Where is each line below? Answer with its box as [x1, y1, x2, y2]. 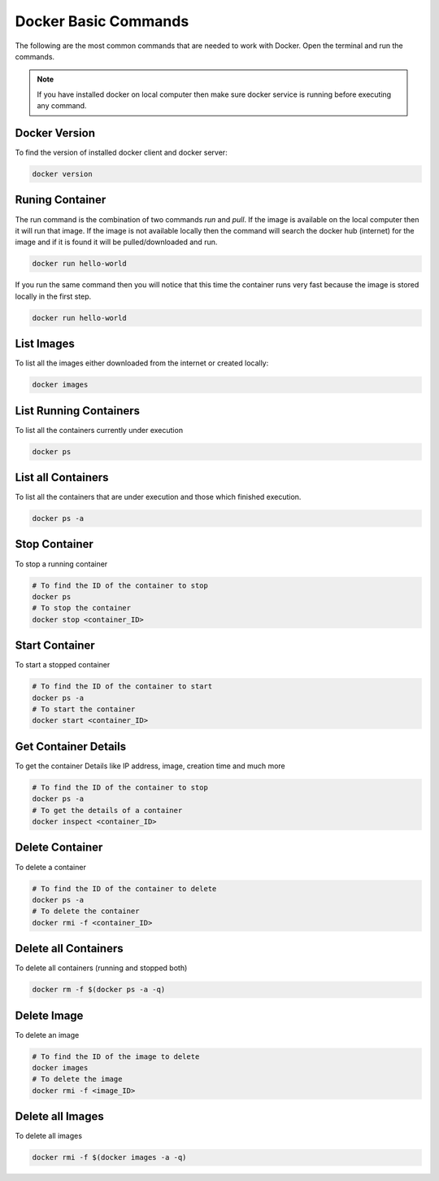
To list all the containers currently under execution [15, 425, 183, 435]
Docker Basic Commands [15, 12, 189, 30]
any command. [37, 101, 87, 111]
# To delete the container [32, 907, 140, 916]
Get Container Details [15, 739, 127, 753]
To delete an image [15, 1030, 80, 1039]
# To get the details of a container [32, 806, 183, 815]
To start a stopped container [15, 660, 111, 670]
